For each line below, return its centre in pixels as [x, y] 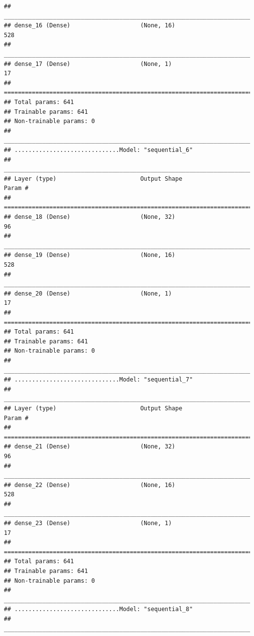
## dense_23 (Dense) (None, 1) [88, 523]
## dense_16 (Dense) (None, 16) [90, 26]
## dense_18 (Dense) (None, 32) [90, 217]
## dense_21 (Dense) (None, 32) [90, 447]
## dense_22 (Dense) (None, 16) [90, 485]
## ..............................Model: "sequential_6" [98, 150]
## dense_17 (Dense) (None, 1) [88, 64]
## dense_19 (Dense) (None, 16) [90, 255]
